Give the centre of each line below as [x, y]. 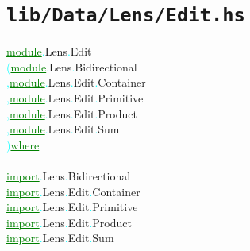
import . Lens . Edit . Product [69, 222]
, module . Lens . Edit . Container [76, 82]
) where [23, 144]
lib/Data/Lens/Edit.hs [126, 15]
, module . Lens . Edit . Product [72, 113]
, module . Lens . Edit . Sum [63, 129]
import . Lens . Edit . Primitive [72, 207]
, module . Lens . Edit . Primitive [75, 98]
